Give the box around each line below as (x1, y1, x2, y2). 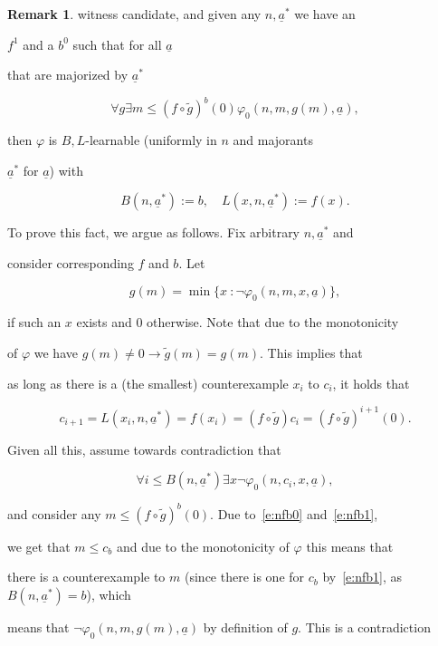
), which (86, 585, 131, 604)
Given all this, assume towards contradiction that (7, 439, 281, 458)
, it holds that (332, 373, 410, 392)
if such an (7, 313, 62, 332)
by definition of (203, 618, 288, 637)
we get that (7, 536, 71, 555)
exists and (76, 313, 132, 332)
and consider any (7, 504, 101, 523)
